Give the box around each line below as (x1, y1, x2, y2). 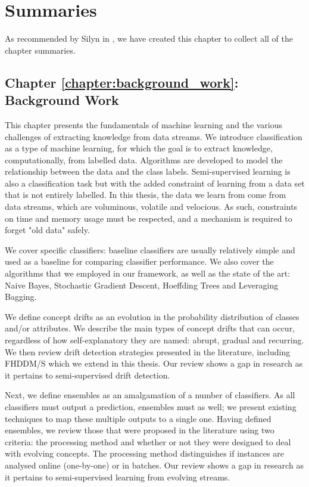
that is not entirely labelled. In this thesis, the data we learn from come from (5, 188, 286, 201)
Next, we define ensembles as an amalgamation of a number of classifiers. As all (5, 389, 295, 401)
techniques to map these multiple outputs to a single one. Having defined (5, 412, 271, 424)
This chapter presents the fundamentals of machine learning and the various (5, 118, 283, 131)
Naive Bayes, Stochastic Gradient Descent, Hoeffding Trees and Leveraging (5, 278, 279, 291)
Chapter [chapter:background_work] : (5, 73, 239, 91)
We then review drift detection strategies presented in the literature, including (5, 345, 291, 358)
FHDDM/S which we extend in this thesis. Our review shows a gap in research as (5, 357, 303, 370)
